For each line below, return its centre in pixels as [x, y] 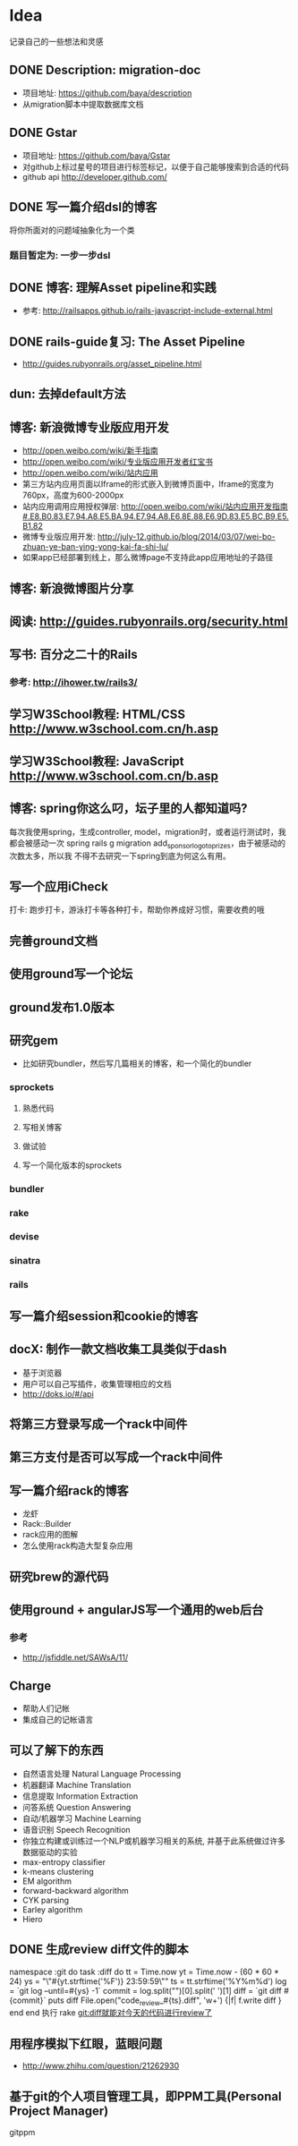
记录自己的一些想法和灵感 [56, 41]
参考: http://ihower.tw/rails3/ [73, 683]
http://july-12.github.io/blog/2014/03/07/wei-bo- [186, 537]
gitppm [22, 2133]
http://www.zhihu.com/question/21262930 [101, 2066]
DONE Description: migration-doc [105, 70]
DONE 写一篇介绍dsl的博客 [83, 207]
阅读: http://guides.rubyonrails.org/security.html [149, 622]
